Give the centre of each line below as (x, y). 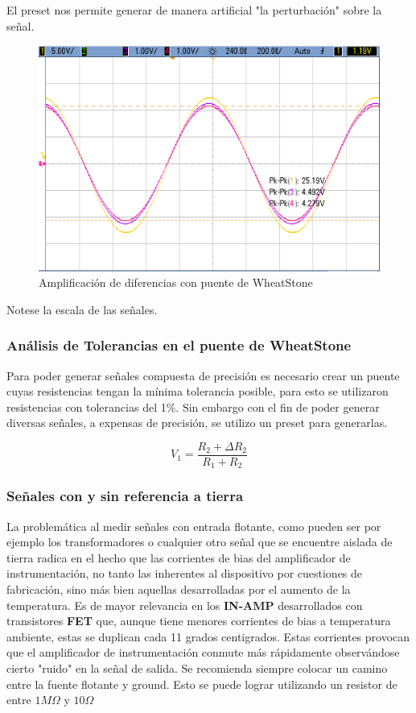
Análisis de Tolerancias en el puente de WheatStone (179, 345)
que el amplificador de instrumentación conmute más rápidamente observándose (203, 652)
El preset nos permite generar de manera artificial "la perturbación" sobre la (194, 10)
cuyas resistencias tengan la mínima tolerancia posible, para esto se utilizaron (198, 391)
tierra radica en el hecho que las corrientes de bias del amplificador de (179, 557)
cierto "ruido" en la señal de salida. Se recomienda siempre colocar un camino (197, 667)
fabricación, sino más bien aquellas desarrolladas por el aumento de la (179, 589)
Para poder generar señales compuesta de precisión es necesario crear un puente (203, 375)
